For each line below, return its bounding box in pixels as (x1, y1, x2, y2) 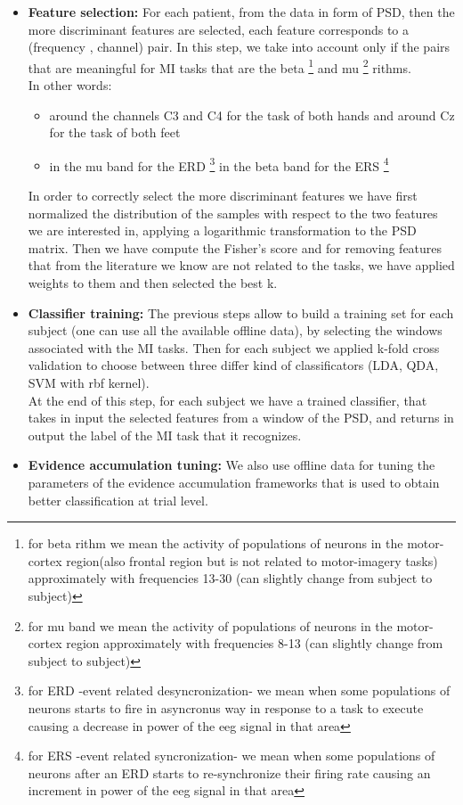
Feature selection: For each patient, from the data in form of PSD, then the (28, 3, 455, 21)
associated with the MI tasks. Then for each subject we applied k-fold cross (28, 338, 440, 357)
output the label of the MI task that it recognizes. (28, 425, 302, 444)
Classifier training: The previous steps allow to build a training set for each (28, 303, 454, 322)
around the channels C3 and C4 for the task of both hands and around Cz (49, 105, 455, 124)
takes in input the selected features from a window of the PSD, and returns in (28, 408, 454, 427)
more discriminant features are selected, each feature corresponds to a (28, 20, 410, 38)
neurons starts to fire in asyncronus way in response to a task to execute (28, 698, 424, 717)
